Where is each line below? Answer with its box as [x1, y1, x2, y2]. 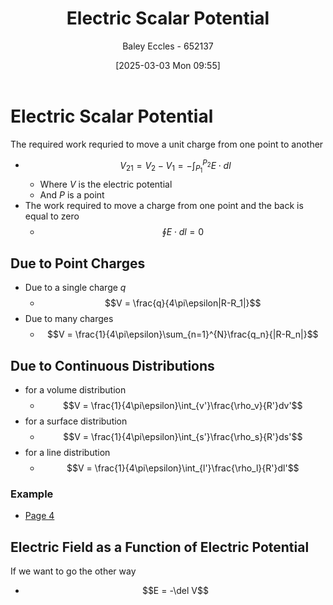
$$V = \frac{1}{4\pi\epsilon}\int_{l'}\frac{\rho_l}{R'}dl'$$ [66, 462, 300, 474]
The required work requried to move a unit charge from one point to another [10, 138, 324, 150]
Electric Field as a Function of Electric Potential [10, 538, 310, 556]
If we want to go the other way [10, 565, 137, 577]
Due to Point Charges [10, 255, 146, 272]
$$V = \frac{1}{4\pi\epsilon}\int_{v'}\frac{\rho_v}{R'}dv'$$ [63, 400, 303, 412]
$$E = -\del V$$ [141, 585, 209, 597]
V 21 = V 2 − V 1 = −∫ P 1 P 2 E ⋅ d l [119, 157, 232, 175]
